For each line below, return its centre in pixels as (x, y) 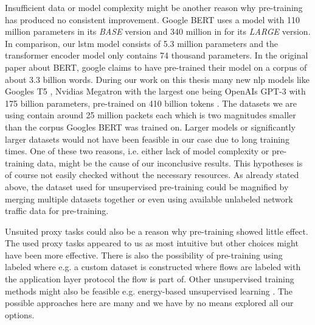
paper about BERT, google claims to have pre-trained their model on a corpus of (156, 67)
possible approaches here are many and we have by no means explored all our (149, 303)
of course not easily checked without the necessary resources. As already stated (152, 175)
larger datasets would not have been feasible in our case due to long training (147, 139)
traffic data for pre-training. (57, 211)
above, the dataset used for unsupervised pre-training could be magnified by (147, 186)
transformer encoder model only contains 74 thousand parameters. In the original (157, 55)
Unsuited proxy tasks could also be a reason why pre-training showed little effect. (157, 231)
